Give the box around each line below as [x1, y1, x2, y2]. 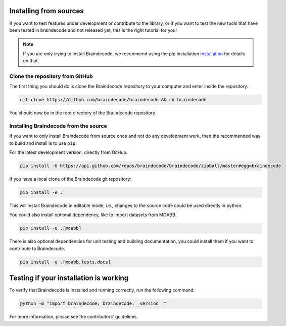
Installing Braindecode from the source [9, 122, 107, 129]
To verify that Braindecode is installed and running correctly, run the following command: [9, 287, 195, 293]
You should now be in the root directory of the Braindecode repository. [9, 110, 157, 116]
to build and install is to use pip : [9, 140, 77, 146]
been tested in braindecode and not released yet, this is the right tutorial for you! [9, 27, 177, 33]
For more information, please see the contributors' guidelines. [9, 314, 138, 320]
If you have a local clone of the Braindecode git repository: [9, 176, 131, 182]
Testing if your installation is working [9, 274, 129, 282]
